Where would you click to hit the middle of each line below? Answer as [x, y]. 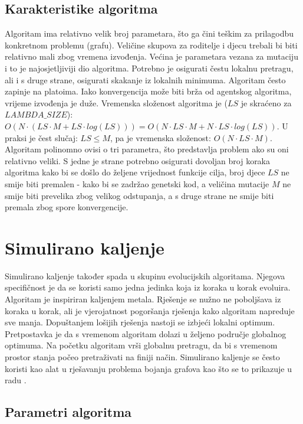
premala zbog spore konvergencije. [67, 207]
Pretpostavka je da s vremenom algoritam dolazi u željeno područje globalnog [146, 333]
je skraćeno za [266, 102]
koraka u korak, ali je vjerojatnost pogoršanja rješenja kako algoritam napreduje [150, 310]
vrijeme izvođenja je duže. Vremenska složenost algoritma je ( [116, 102]
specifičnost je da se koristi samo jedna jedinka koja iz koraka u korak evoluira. [148, 287]
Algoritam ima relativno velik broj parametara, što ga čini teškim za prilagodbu [149, 33]
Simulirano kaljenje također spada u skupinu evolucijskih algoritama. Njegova [145, 275]
